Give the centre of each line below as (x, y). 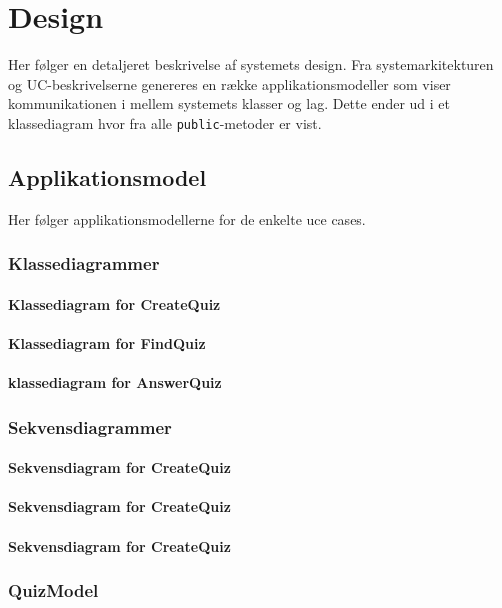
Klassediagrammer (84, 263)
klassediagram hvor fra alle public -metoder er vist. (165, 122)
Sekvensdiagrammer (90, 426)
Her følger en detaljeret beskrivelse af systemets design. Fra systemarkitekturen (251, 64)
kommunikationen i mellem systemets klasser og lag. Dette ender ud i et (229, 103)
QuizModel (53, 590)
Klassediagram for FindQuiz (107, 342)
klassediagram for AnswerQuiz (115, 382)
